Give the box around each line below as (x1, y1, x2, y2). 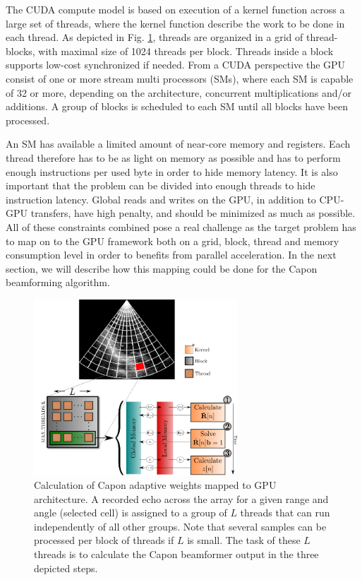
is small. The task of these (187, 533, 301, 548)
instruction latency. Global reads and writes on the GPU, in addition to (6, 191, 316, 206)
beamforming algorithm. (6, 275, 110, 290)
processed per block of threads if (34, 533, 174, 548)
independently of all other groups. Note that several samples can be (34, 519, 327, 533)
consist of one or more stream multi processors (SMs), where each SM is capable (6, 71, 354, 85)
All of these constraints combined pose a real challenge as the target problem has (6, 219, 356, 234)
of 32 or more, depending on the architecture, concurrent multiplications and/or (6, 85, 351, 100)
